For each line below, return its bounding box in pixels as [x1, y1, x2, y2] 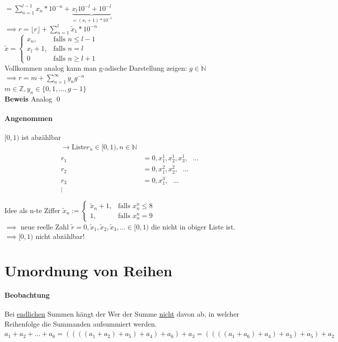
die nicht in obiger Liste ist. [151, 221, 236, 231]
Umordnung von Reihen [4, 260, 172, 281]
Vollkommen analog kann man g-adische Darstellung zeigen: [4, 62, 187, 73]
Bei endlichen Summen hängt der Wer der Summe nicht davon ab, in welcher [4, 309, 240, 319]
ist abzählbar [21, 132, 61, 142]
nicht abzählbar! [35, 231, 85, 241]
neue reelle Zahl [20, 221, 69, 231]
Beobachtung [4, 290, 50, 300]
